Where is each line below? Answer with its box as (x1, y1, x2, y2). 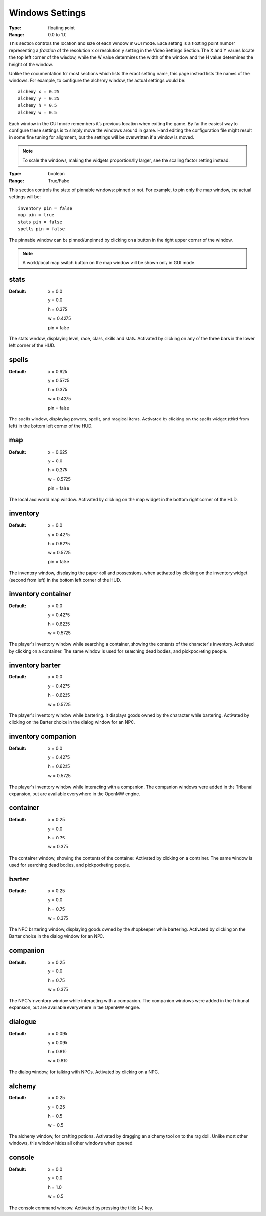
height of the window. (9, 61, 53, 67)
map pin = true (18, 212, 55, 218)
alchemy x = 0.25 (18, 89, 60, 94)
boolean (48, 171, 65, 177)
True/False (48, 178, 70, 184)
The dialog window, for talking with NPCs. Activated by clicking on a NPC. (9, 1069, 159, 1075)
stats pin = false (18, 219, 63, 225)
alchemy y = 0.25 (18, 96, 60, 101)
